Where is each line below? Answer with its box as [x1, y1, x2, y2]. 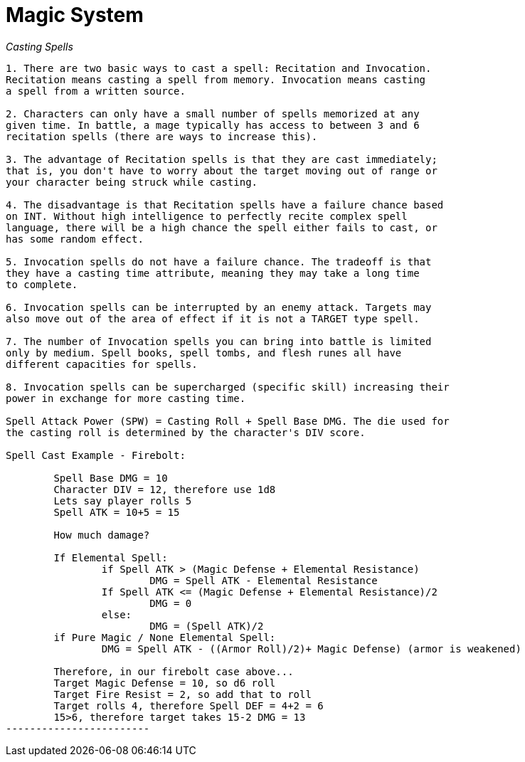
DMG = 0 [149, 597, 192, 609]
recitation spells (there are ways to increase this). [6, 130, 318, 142]
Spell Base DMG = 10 [53, 472, 168, 484]
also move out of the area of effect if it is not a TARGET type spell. [6, 312, 420, 324]
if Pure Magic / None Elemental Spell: [53, 631, 276, 643]
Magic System [6, 3, 144, 27]
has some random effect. [6, 233, 144, 245]
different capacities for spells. [6, 358, 198, 370]
